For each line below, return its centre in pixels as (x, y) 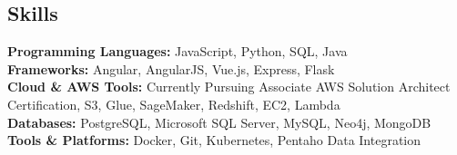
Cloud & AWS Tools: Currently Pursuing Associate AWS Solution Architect (229, 87)
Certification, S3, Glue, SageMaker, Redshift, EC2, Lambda (174, 104)
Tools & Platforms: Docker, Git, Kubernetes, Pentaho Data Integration (214, 140)
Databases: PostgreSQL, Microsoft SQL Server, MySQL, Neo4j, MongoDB (219, 122)
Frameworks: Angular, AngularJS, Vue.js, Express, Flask (171, 68)
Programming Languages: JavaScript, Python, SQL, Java (178, 51)
